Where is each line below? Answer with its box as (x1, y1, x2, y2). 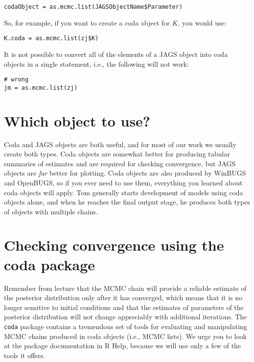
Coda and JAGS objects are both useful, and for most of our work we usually (4, 139, 236, 149)
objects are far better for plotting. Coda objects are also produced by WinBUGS (4, 168, 246, 178)
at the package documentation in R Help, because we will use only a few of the (4, 340, 241, 351)
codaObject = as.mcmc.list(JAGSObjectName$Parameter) (4, 3, 183, 10)
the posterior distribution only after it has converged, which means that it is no (4, 292, 243, 303)
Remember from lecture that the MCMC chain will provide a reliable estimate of (4, 283, 247, 293)
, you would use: (178, 17, 227, 27)
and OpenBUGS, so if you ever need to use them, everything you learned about (4, 177, 243, 187)
